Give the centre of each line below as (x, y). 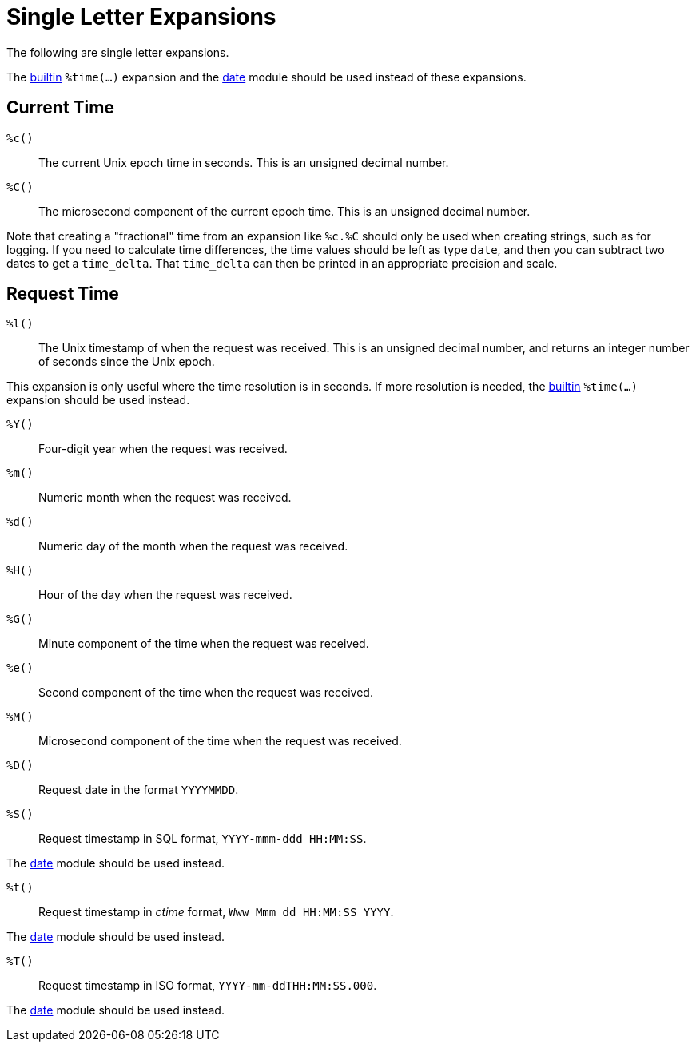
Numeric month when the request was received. (165, 498)
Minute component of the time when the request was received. (204, 644)
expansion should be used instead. (98, 400)
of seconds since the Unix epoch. (127, 362)
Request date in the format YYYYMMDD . (139, 790)
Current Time (60, 108)
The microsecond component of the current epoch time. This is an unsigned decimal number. (284, 211)
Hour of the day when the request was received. (165, 595)
